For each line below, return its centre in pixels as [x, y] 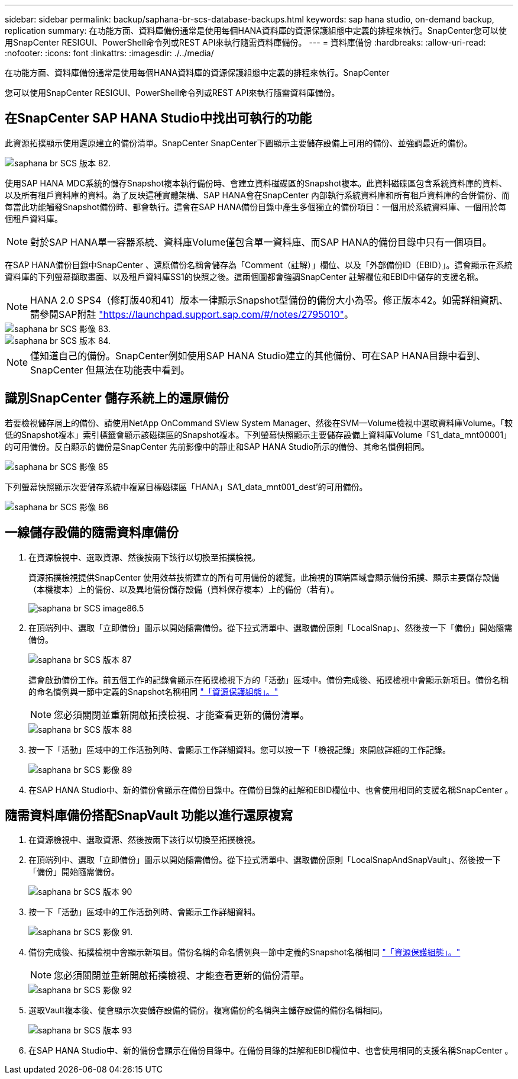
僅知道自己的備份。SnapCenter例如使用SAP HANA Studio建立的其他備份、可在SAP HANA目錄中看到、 [258, 355]
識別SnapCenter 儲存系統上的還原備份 [117, 398]
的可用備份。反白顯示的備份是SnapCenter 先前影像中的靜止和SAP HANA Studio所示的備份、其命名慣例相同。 [217, 446]
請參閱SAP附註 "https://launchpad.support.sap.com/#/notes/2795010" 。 [192, 314]
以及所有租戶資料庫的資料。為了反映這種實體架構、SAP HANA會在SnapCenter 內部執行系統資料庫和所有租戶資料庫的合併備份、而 [257, 195]
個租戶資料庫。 [34, 218]
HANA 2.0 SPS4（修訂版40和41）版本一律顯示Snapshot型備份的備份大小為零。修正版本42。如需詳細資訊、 [269, 300]
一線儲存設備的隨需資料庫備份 [92, 533]
